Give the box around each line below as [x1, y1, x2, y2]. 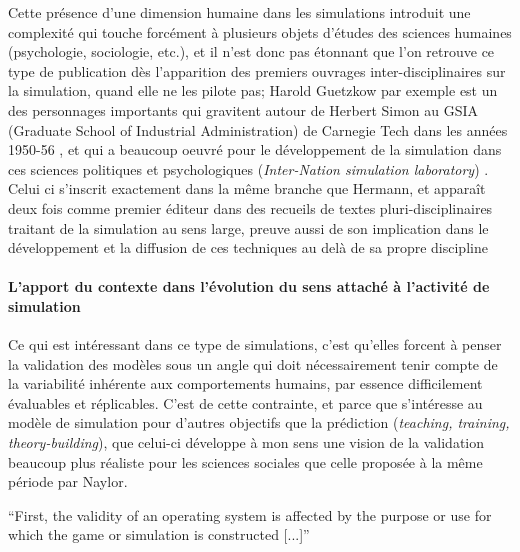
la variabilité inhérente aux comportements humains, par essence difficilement [8, 373, 483, 394]
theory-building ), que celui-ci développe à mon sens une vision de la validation [8, 432, 485, 453]
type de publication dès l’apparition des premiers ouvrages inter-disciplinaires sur [8, 60, 506, 81]
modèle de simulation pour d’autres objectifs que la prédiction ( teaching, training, [8, 412, 510, 433]
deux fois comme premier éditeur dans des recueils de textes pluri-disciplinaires [8, 197, 493, 218]
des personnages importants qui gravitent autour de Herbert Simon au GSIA [8, 99, 479, 120]
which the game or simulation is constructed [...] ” [8, 524, 310, 545]
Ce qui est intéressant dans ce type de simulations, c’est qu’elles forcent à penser [8, 334, 502, 355]
